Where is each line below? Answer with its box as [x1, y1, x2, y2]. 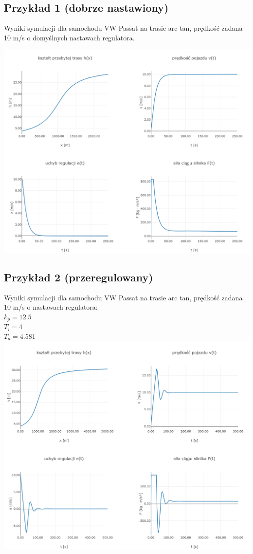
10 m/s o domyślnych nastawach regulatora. [4, 32, 135, 42]
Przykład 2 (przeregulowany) [4, 269, 153, 284]
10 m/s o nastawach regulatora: [4, 302, 98, 312]
